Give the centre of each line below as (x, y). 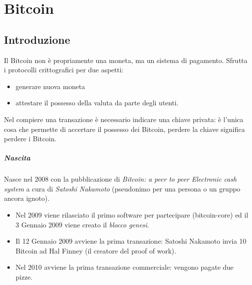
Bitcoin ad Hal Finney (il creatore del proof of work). (96, 250)
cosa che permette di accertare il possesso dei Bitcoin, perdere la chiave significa (125, 129)
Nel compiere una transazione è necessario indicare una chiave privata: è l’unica (124, 119)
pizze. (24, 277)
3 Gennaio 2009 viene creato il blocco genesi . (82, 224)
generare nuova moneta (50, 86)
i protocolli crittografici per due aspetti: (64, 70)
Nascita (17, 158)
